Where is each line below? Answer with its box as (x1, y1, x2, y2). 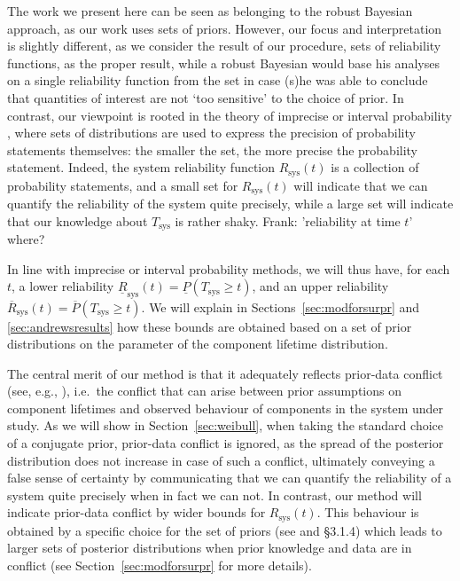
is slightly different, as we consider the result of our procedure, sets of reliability (7, 36, 441, 55)
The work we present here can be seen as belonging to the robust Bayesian (7, 2, 413, 20)
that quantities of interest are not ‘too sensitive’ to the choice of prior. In (7, 88, 404, 106)
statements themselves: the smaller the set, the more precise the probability (7, 140, 418, 159)
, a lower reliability (12, 277, 114, 295)
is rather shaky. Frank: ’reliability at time (175, 211, 401, 230)
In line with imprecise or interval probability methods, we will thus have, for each (7, 259, 450, 278)
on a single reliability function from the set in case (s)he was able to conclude (7, 71, 428, 90)
